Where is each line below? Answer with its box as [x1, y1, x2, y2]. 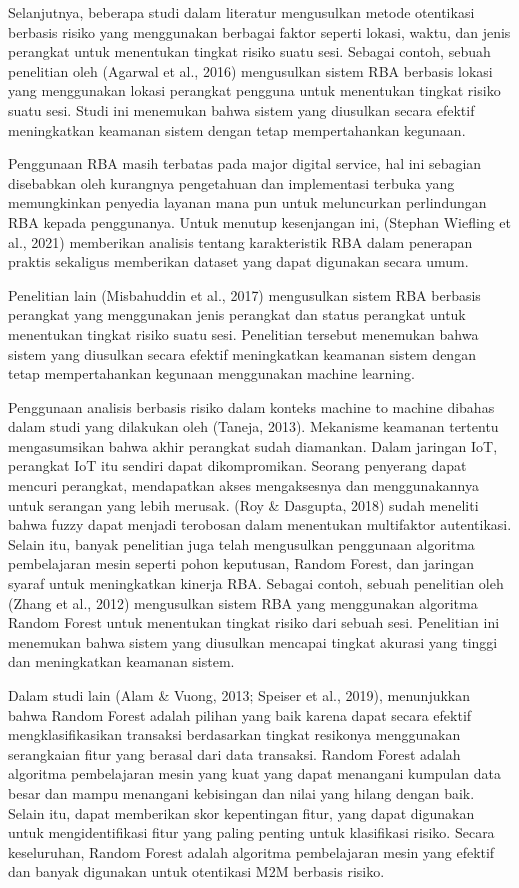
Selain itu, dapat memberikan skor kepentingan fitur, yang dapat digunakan [8, 802, 475, 823]
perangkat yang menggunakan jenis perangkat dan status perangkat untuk [8, 304, 466, 325]
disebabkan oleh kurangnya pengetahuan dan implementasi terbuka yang [8, 172, 455, 193]
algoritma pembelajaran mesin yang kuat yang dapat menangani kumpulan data [8, 763, 501, 784]
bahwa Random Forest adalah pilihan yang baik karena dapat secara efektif [8, 704, 472, 725]
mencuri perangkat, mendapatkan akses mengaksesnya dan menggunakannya [8, 475, 479, 496]
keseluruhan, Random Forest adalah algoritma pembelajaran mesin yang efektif [8, 841, 495, 862]
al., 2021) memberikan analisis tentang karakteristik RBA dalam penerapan [8, 231, 473, 252]
